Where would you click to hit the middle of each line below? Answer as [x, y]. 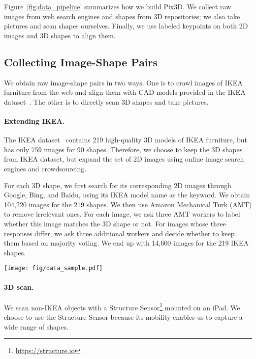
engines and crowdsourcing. [45, 168]
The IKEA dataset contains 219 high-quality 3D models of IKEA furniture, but [126, 140]
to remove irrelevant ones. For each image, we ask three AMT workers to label [122, 214]
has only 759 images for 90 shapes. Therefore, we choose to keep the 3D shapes [123, 149]
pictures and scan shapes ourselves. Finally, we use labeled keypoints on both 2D [126, 26]
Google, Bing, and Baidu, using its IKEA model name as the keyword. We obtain [127, 195]
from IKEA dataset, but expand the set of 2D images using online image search [124, 159]
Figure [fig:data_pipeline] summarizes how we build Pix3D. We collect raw [118, 6]
